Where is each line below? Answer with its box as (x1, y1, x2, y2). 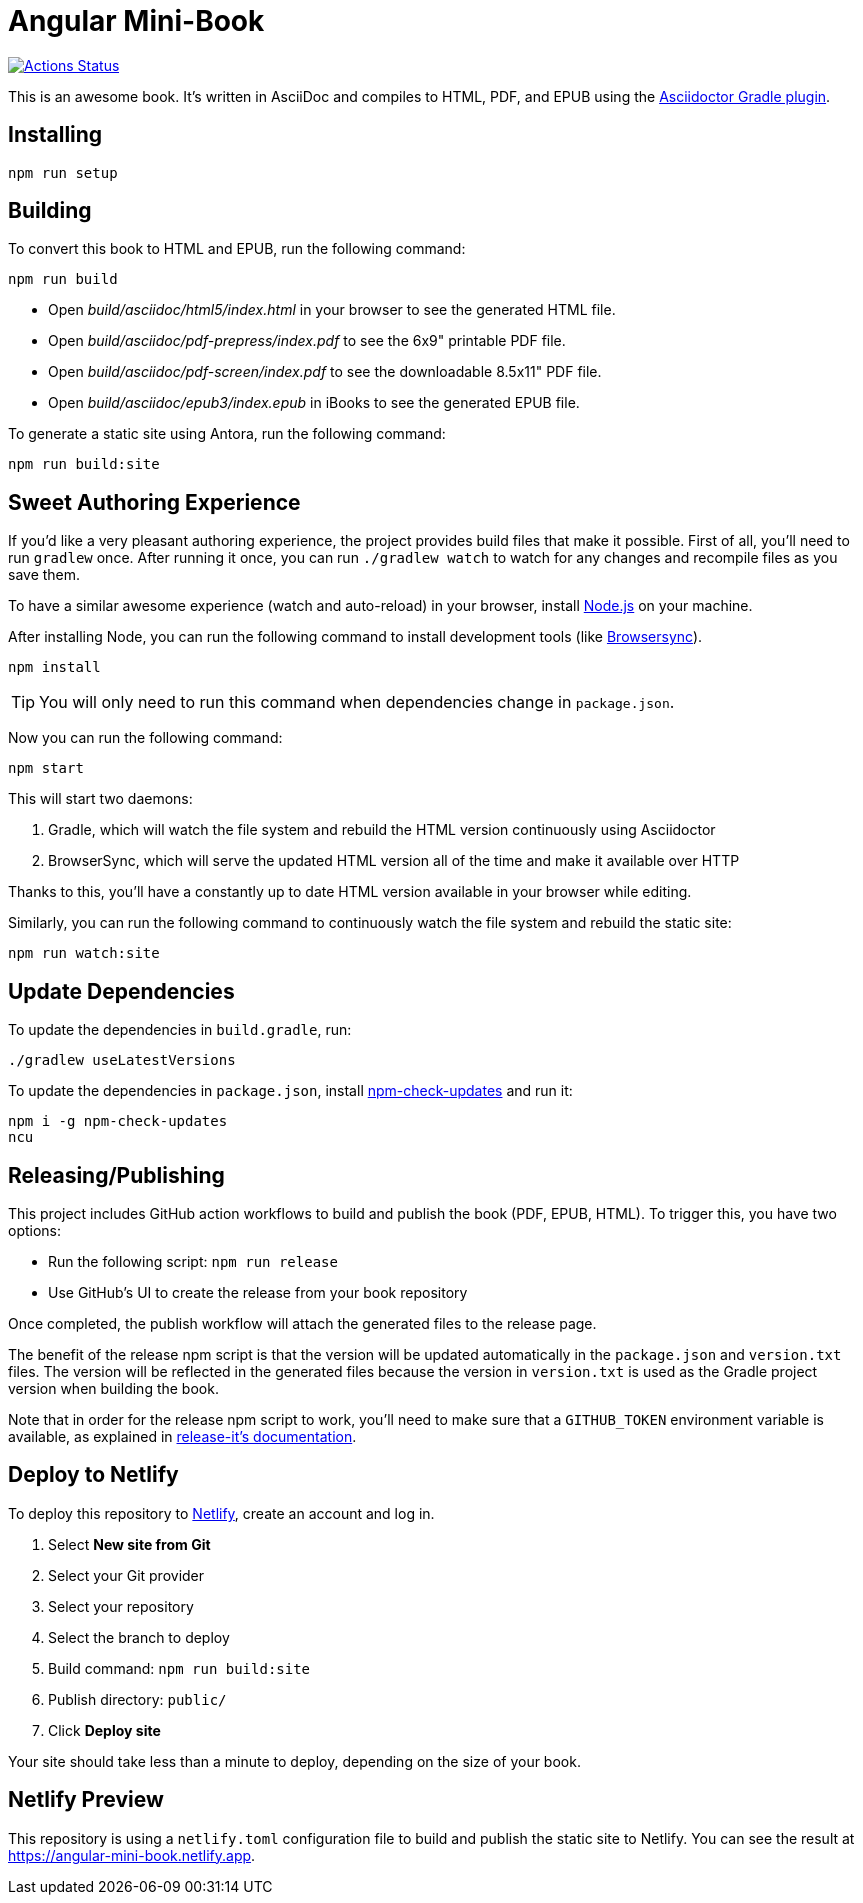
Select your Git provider (48, 1566, 205, 1584)
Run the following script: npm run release (48, 1252, 338, 1270)
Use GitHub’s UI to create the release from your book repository (48, 1283, 468, 1301)
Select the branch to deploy (48, 1628, 230, 1646)
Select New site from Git (48, 1535, 211, 1553)
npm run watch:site (8, 945, 160, 962)
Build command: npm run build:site (48, 1659, 311, 1677)
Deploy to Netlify (8, 1462, 179, 1488)
